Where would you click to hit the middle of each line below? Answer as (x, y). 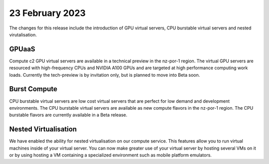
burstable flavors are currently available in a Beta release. (68, 115)
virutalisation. (23, 34)
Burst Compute (33, 89)
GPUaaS (22, 49)
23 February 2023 (47, 13)
